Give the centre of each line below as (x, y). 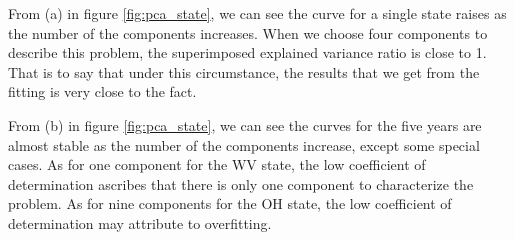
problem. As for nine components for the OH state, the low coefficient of (230, 203)
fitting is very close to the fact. (102, 91)
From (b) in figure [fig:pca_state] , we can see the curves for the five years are (245, 124)
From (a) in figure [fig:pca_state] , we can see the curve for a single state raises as (257, 13)
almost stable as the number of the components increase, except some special (244, 144)
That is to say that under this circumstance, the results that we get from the (244, 71)
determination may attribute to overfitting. (140, 222)
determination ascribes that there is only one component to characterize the (241, 183)
